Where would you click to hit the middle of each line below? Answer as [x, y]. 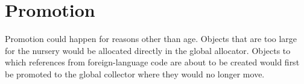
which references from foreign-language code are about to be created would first [152, 62]
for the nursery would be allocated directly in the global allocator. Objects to [148, 50]
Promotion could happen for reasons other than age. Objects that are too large [151, 39]
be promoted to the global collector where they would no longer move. [135, 73]
